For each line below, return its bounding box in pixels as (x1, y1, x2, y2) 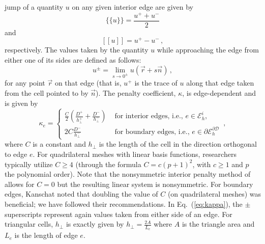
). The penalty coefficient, (96, 87, 176, 98)
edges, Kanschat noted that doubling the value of (5, 188, 158, 199)
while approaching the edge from (157, 44, 259, 55)
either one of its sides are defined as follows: (5, 55, 141, 65)
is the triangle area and (182, 219, 255, 229)
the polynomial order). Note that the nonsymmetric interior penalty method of (5, 169, 251, 179)
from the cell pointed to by (5, 87, 89, 98)
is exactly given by (66, 219, 124, 229)
